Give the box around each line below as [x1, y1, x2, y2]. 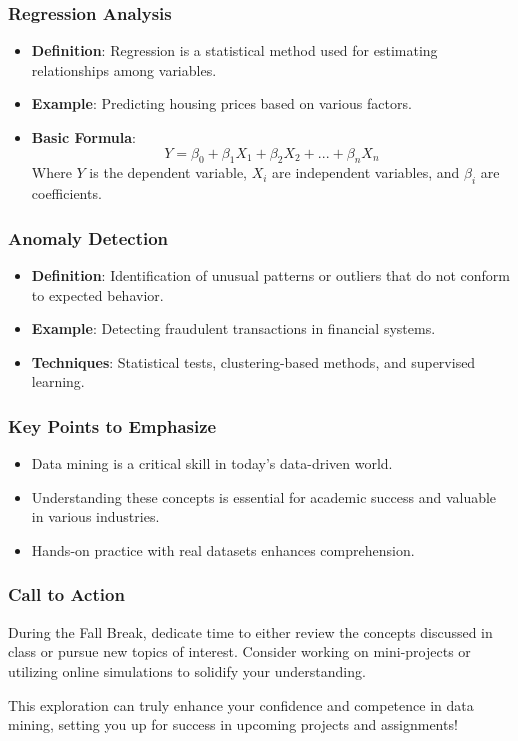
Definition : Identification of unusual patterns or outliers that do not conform [31, 265, 510, 285]
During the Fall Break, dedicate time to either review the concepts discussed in [8, 621, 493, 642]
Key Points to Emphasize [8, 413, 217, 438]
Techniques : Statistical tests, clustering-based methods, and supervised [31, 351, 476, 372]
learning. [31, 371, 85, 392]
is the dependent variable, [89, 162, 247, 183]
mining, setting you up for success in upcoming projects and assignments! [8, 714, 458, 735]
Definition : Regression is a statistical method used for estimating [31, 40, 438, 61]
